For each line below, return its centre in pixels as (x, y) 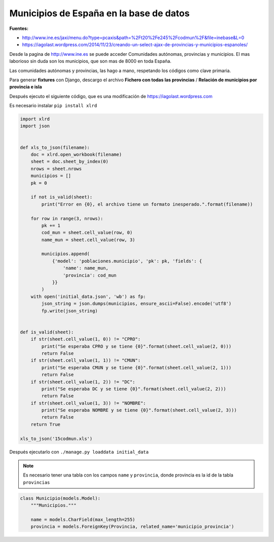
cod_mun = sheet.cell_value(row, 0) (87, 233)
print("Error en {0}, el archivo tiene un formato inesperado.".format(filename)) (147, 204)
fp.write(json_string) (70, 311)
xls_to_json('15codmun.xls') (56, 438)
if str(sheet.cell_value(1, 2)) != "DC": (83, 382)
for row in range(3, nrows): (67, 218)
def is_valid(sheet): (47, 332)
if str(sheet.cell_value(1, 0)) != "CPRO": (85, 339)
